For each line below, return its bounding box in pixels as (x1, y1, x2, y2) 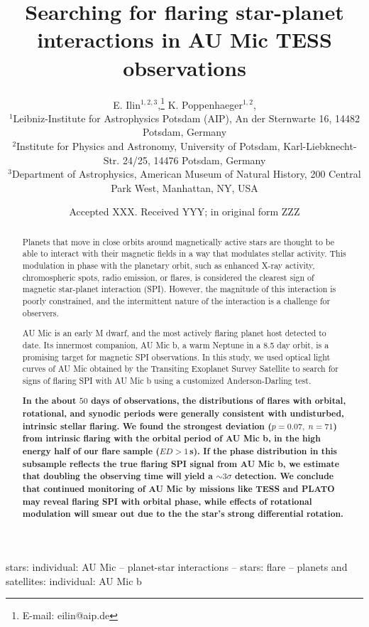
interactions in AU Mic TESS (37, 25, 332, 54)
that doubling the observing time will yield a (22, 470, 213, 483)
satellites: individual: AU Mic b (6, 573, 142, 588)
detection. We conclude (234, 470, 334, 483)
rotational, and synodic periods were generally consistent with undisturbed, (22, 407, 344, 420)
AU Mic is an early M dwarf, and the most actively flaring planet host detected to (22, 327, 326, 339)
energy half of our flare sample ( (22, 444, 160, 457)
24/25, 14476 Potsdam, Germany (122, 152, 266, 167)
